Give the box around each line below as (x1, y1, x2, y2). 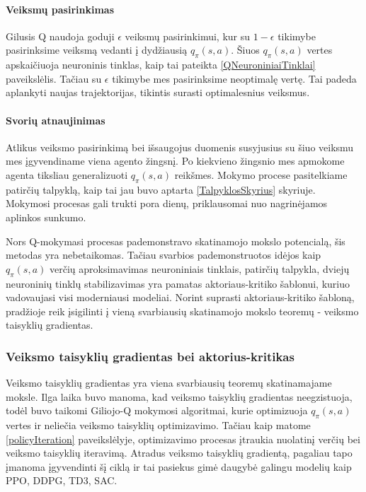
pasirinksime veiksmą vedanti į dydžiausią (6, 42, 188, 57)
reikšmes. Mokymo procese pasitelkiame (174, 167, 348, 182)
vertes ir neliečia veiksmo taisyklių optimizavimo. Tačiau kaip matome (6, 418, 311, 433)
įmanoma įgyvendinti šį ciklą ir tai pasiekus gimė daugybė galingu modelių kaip (6, 459, 352, 474)
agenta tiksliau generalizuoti (6, 167, 128, 182)
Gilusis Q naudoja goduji (6, 28, 115, 43)
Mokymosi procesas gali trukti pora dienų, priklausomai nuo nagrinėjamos (6, 196, 328, 211)
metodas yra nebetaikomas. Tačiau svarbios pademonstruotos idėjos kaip (6, 247, 321, 262)
